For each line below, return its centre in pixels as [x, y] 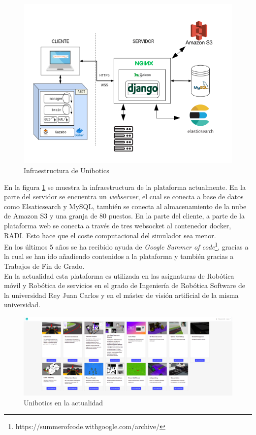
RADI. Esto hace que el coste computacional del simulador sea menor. [110, 235]
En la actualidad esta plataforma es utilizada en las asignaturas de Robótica [119, 275]
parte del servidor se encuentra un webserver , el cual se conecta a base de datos [124, 197]
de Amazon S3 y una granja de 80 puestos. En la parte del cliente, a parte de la [124, 216]
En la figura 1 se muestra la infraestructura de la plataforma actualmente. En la [125, 187]
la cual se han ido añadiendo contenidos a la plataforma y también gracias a [119, 256]
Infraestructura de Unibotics [66, 170]
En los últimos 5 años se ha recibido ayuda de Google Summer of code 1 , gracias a [126, 246]
